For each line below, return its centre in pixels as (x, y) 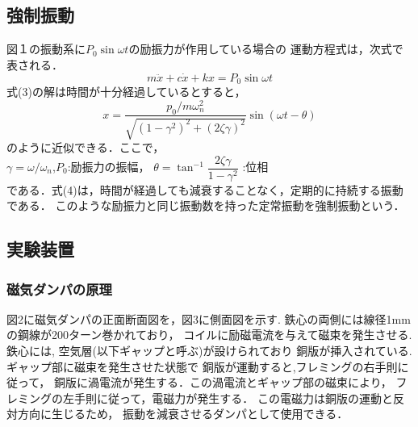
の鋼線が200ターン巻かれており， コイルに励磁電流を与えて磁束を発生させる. (209, 335)
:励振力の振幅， (109, 167)
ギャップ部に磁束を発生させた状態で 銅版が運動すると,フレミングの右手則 (202, 366)
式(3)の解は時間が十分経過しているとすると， (126, 92)
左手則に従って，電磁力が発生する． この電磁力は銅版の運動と (228, 398)
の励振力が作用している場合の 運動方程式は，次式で (266, 49)
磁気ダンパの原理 (59, 289)
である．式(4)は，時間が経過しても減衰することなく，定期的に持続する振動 (205, 189)
